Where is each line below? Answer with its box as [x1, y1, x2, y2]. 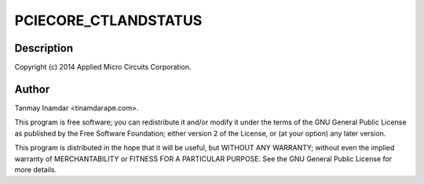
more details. [14, 164, 57, 174]
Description [14, 41, 74, 55]
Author [14, 82, 50, 96]
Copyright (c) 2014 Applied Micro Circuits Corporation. [14, 63, 192, 72]
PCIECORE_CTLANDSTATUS [14, 12, 203, 29]
